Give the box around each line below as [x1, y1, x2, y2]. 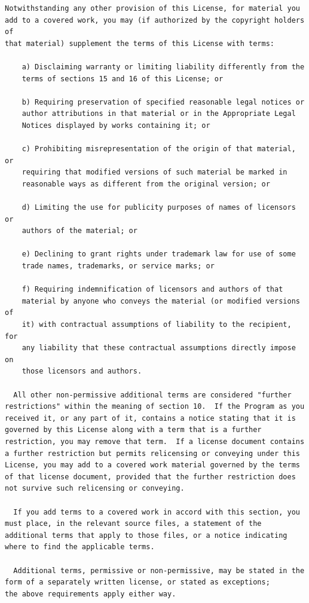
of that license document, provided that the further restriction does [5, 472, 296, 481]
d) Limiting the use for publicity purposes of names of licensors [22, 203, 296, 212]
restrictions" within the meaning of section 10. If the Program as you [5, 402, 305, 411]
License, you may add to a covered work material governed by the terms [5, 461, 300, 470]
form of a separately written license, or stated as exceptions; [5, 578, 270, 587]
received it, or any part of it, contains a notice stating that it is [5, 414, 296, 423]
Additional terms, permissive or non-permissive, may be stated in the [13, 566, 305, 575]
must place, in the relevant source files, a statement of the [5, 519, 262, 528]
